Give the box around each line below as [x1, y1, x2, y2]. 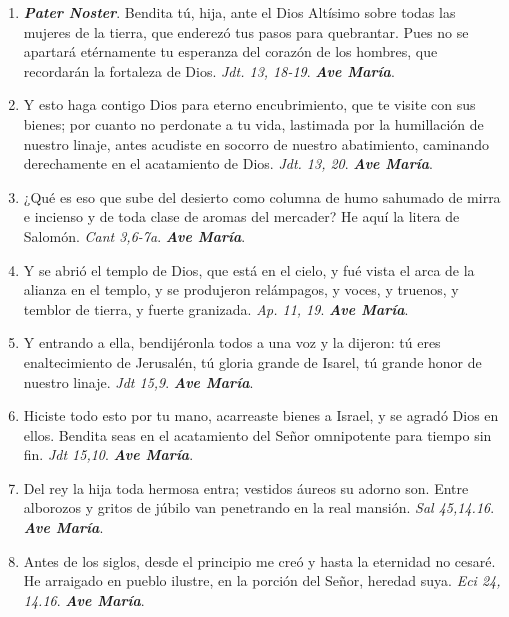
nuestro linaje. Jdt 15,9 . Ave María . [23, 371, 254, 392]
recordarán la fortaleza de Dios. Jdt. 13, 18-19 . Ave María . [23, 60, 395, 81]
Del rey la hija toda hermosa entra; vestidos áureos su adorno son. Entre [23, 477, 469, 498]
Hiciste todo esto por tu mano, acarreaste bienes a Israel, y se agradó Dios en [23, 405, 499, 426]
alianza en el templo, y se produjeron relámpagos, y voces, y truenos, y [23, 279, 459, 300]
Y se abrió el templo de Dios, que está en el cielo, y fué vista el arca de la [23, 259, 475, 280]
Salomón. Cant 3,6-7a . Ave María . [23, 225, 246, 246]
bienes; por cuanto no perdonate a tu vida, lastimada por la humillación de [23, 113, 484, 134]
